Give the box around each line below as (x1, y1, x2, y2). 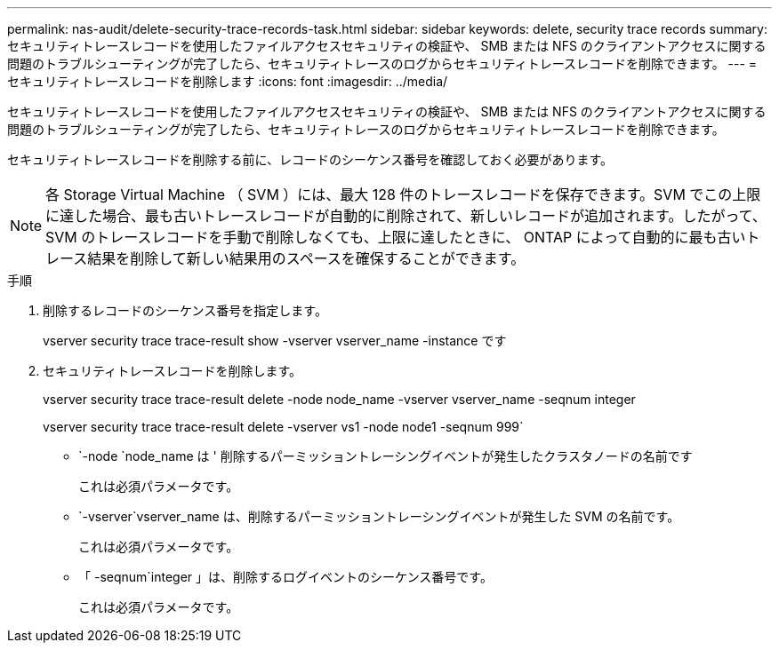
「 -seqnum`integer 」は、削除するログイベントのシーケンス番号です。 (78, 569, 493, 584)
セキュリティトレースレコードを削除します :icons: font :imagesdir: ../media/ (7, 74, 448, 89)
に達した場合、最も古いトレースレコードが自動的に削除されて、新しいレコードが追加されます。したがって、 (45, 207, 767, 225)
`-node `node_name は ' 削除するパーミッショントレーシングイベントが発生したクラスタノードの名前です (78, 448, 693, 464)
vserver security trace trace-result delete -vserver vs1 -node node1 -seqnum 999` (43, 419, 524, 434)
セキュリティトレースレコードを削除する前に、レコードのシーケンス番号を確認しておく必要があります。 (7, 152, 614, 167)
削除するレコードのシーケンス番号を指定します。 (43, 303, 327, 318)
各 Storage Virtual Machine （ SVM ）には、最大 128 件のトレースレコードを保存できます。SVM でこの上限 (45, 186, 761, 203)
